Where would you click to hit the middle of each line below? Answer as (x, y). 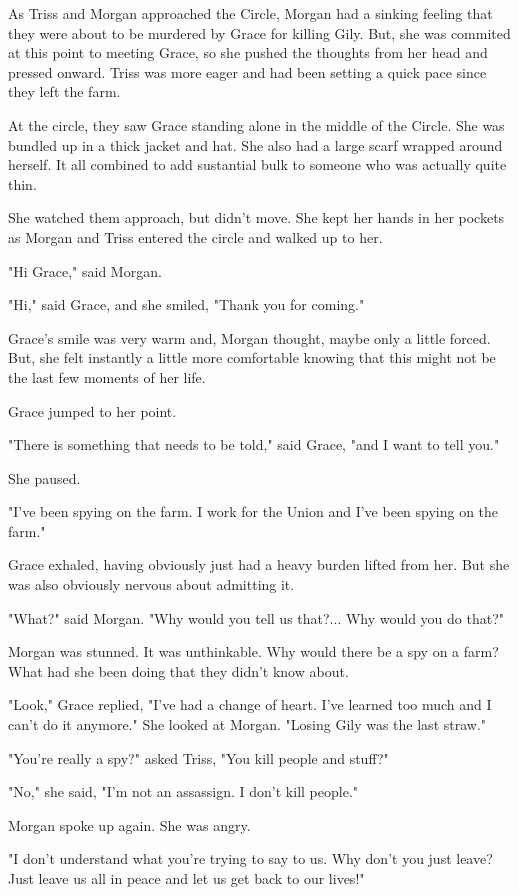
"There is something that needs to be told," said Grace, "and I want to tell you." (254, 444)
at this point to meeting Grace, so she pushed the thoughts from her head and (248, 52)
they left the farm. (64, 91)
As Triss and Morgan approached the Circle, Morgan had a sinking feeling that (250, 13)
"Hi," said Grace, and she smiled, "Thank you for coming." (186, 304)
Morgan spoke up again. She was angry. (129, 824)
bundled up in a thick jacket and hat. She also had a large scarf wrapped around (255, 144)
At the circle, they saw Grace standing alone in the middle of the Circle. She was (256, 124)
